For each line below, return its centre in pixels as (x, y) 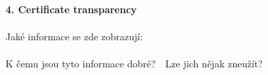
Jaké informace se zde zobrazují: (74, 36)
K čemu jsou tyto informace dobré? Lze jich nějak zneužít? (134, 64)
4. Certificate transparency (71, 9)
